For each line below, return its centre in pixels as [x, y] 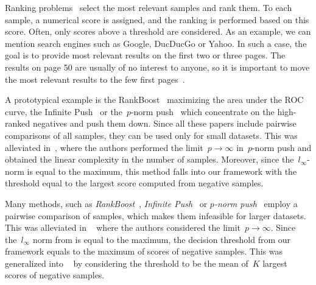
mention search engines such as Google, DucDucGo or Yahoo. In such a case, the [156, 43]
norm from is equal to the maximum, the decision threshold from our [162, 239]
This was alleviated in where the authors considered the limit [123, 227]
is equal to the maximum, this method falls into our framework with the [162, 171]
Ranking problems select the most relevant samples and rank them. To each [149, 7]
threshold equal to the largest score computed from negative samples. [134, 183]
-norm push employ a [256, 203]
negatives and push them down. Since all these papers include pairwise [164, 123]
